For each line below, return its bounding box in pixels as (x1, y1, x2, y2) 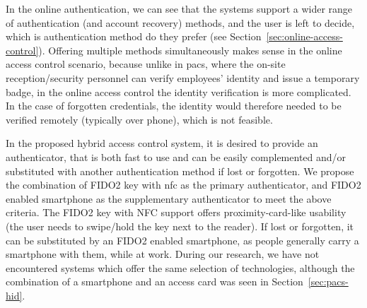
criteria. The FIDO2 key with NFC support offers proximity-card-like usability (6, 205, 346, 220)
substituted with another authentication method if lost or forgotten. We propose (6, 163, 354, 178)
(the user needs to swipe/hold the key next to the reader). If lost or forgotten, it (6, 218, 354, 233)
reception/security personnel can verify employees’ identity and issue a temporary (6, 70, 360, 85)
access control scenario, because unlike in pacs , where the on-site (6, 57, 286, 71)
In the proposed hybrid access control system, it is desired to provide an (6, 136, 318, 150)
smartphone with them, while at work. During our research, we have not (6, 247, 320, 261)
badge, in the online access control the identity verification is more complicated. (6, 84, 351, 99)
